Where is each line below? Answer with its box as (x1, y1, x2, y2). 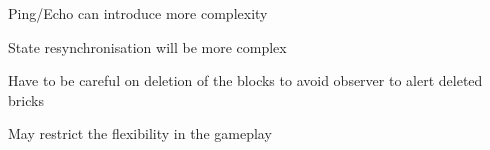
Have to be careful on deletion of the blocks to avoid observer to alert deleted (8, 70, 483, 91)
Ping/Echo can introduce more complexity (8, 3, 268, 23)
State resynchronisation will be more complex (8, 36, 287, 57)
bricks (8, 89, 44, 110)
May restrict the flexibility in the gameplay (8, 123, 272, 144)
